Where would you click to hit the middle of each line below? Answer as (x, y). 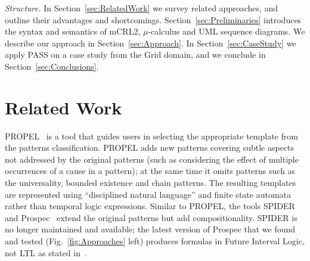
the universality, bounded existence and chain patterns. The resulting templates (151, 183)
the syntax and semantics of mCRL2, (73, 31)
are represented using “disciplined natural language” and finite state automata (148, 194)
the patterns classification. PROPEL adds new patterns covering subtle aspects (150, 147)
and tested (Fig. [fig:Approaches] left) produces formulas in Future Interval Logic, (155, 241)
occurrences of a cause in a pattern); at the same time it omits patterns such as (150, 171)
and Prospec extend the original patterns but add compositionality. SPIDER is (151, 217)
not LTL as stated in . (46, 252)
